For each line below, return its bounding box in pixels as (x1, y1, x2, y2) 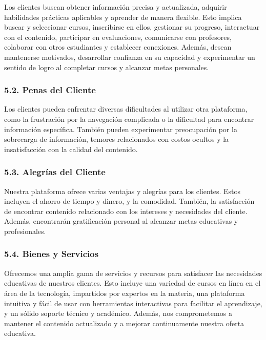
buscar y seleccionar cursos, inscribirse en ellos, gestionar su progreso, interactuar (4, 22, 260, 32)
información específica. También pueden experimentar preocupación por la (4, 123, 237, 134)
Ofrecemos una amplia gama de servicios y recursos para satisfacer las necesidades (4, 267, 262, 278)
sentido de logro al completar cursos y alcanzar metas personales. (4, 61, 209, 72)
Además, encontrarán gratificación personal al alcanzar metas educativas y (4, 216, 238, 226)
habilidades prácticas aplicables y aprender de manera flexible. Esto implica (4, 11, 242, 22)
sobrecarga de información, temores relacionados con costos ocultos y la (4, 134, 229, 144)
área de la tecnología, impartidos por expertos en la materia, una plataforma (4, 287, 245, 298)
